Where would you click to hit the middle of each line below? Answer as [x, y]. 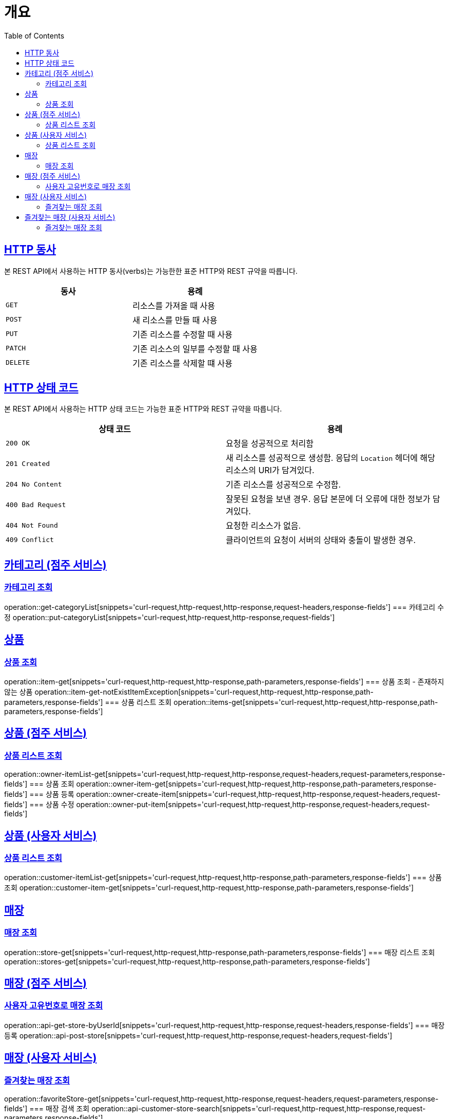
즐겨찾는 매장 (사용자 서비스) [70, 217]
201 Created [28, 463]
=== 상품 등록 [52, 794]
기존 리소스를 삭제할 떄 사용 [182, 363]
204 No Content [34, 484]
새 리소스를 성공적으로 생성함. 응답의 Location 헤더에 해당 [330, 458]
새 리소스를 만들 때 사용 [175, 320]
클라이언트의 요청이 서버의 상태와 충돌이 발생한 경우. [321, 540]
